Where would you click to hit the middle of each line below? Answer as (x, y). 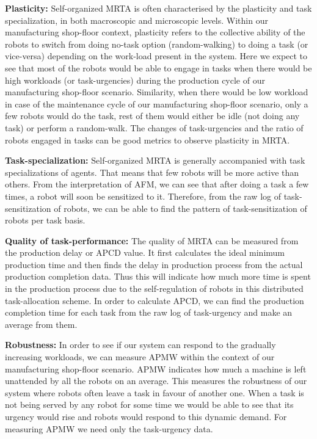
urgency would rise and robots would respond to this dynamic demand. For (146, 416)
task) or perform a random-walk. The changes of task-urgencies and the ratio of (154, 127)
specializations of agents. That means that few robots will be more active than (152, 172)
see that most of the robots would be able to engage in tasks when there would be (158, 67)
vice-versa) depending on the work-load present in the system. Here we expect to (156, 56)
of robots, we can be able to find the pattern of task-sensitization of (180, 208)
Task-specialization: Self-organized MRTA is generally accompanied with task (155, 160)
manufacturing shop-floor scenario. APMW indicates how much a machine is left (156, 368)
